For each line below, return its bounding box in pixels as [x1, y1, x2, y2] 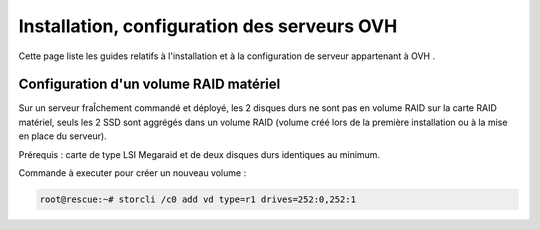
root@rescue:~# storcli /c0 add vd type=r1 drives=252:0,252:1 [39, 194, 357, 205]
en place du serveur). [18, 130, 107, 142]
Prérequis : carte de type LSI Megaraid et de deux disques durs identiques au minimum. [18, 148, 380, 160]
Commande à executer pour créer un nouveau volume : [18, 167, 247, 179]
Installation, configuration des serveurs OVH [18, 15, 398, 37]
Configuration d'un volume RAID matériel [18, 76, 281, 93]
